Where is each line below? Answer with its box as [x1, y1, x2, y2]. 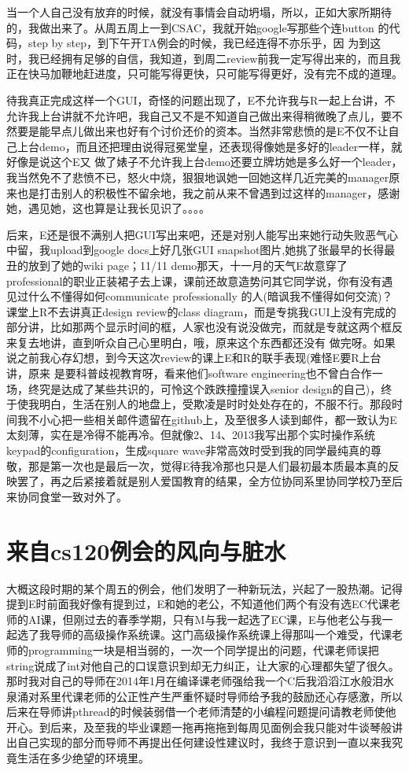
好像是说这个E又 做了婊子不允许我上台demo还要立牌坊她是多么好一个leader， [6, 153, 403, 170]
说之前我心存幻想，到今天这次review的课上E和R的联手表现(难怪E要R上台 [6, 349, 381, 366]
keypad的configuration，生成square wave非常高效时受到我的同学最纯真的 [6, 442, 370, 459]
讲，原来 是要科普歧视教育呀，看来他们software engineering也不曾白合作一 [6, 365, 383, 382]
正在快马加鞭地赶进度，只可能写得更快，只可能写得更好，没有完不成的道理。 [6, 65, 403, 82]
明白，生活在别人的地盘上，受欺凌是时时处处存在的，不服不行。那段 [39, 396, 392, 412]
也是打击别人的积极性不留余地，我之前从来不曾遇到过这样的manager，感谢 [17, 184, 400, 201]
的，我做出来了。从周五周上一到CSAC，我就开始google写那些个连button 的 [6, 19, 389, 35]
